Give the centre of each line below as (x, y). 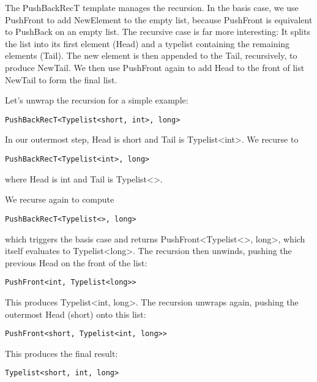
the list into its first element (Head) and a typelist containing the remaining (147, 43)
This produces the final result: (62, 353)
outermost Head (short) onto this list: (76, 314)
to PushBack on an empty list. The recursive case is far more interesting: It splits (158, 32)
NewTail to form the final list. (61, 79)
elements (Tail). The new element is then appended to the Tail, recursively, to (151, 55)
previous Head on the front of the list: (76, 262)
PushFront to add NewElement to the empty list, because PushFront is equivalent (159, 19)
